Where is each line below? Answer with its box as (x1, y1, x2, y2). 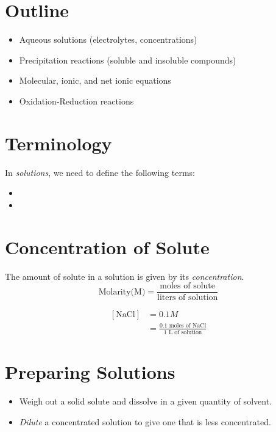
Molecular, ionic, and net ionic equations (19, 74, 171, 87)
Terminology (5, 130, 112, 155)
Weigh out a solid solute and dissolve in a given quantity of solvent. (19, 395, 272, 408)
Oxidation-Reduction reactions (19, 94, 134, 107)
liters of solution (157, 293, 218, 302)
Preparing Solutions (5, 359, 175, 384)
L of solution (168, 329, 202, 336)
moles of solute (160, 282, 216, 291)
